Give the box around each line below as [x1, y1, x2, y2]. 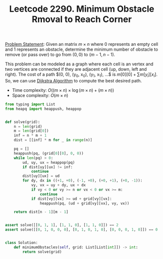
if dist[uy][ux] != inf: [22, 164, 73, 169]
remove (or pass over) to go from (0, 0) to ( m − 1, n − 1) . [5, 52, 115, 58]
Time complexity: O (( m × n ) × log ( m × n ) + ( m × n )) [12, 87, 114, 93]
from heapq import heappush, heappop [5, 106, 82, 111]
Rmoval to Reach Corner [31, 14, 132, 25]
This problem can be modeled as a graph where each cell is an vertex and [5, 61, 154, 67]
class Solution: [5, 240, 38, 245]
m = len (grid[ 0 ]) [14, 128, 49, 134]
